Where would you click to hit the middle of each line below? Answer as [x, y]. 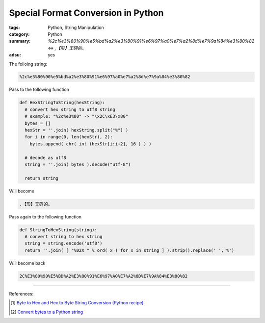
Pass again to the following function [45, 216]
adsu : [15, 55]
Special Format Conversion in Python [86, 13]
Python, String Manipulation [76, 27]
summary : [20, 41]
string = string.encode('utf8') [64, 243]
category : [19, 34]
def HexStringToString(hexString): [62, 103]
